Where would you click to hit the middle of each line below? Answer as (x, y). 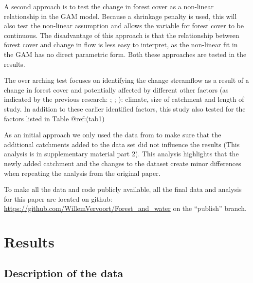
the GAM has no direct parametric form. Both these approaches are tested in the (125, 54)
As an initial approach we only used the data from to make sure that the (113, 135)
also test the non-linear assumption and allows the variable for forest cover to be (124, 26)
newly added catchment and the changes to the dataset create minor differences (123, 163)
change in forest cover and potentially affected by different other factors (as (116, 89)
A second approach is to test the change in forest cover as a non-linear (109, 6)
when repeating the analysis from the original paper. (82, 173)
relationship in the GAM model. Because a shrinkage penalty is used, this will (120, 16)
